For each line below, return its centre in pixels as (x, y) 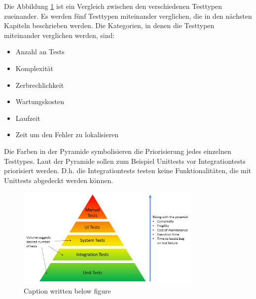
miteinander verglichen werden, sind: (59, 35)
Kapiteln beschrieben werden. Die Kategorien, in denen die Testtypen (109, 25)
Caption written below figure (67, 291)
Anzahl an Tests (40, 52)
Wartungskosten (40, 101)
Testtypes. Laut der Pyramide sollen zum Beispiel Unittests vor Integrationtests (125, 161)
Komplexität (35, 68)
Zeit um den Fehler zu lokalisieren (67, 134)
